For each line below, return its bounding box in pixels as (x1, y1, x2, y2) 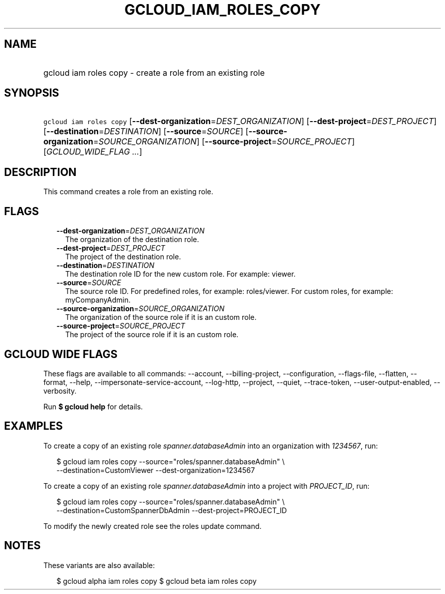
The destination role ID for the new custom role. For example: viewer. (65, 270, 296, 279)
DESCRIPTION (4, 165, 77, 179)
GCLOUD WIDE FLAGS (4, 347, 118, 361)
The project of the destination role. (65, 252, 181, 261)
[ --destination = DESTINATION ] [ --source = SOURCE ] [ (43, 126, 249, 137)
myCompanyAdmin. (65, 295, 131, 305)
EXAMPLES (4, 420, 63, 433)
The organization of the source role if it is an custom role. (65, 313, 257, 322)
